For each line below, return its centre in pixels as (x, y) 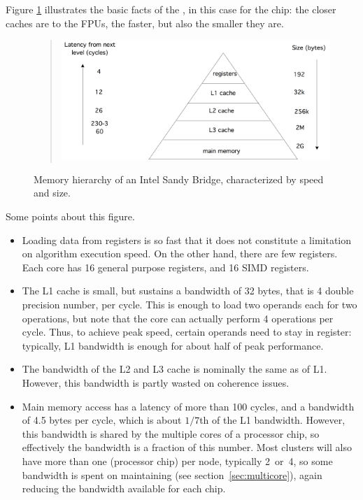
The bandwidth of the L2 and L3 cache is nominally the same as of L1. (175, 369)
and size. (52, 193)
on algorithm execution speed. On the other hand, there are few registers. (180, 253)
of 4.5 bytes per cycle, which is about (102, 420)
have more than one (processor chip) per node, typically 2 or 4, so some (177, 460)
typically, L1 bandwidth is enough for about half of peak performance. (173, 345)
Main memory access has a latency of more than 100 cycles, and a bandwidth (188, 406)
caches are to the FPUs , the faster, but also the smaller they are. (145, 23)
